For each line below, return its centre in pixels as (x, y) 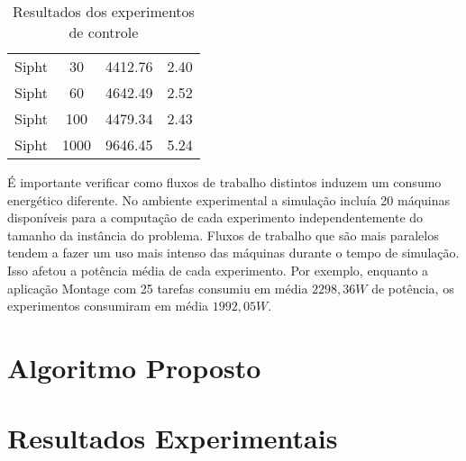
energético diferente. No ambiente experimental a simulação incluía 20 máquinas (229, 199)
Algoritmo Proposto (134, 367)
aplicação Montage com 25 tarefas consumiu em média (158, 288)
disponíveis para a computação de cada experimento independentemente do (215, 217)
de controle (104, 32)
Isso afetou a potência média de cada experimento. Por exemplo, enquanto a (218, 270)
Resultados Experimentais (173, 438)
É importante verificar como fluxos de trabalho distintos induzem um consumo (224, 182)
